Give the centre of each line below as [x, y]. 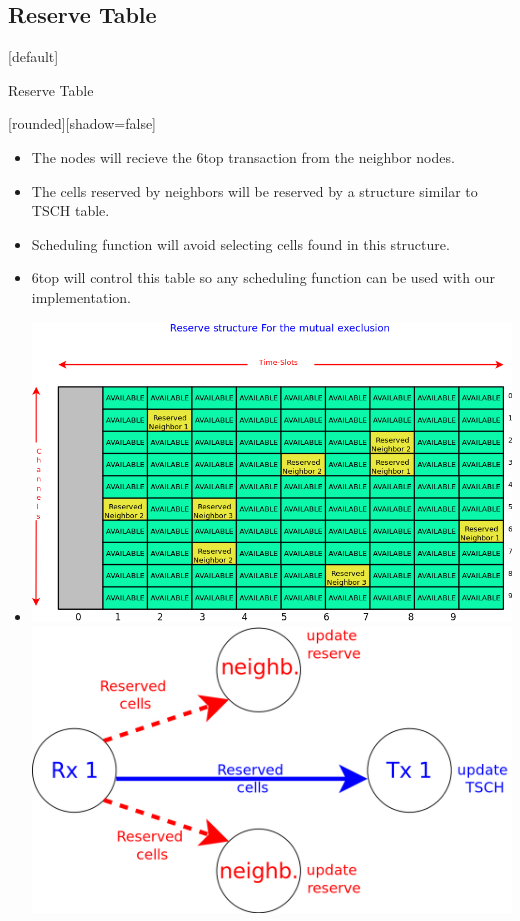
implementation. [81, 296]
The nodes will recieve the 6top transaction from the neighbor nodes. [243, 156]
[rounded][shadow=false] [82, 123]
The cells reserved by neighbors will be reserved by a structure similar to [254, 190]
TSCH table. [70, 210]
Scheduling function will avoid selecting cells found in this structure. [240, 243]
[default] [33, 56]
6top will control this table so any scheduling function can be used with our [263, 277]
